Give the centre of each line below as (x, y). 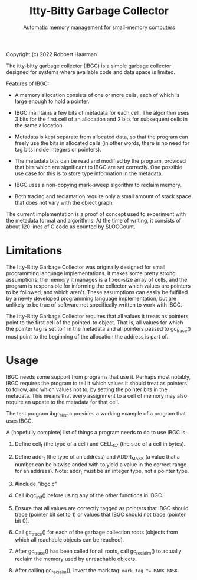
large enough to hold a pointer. (52, 101)
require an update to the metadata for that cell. (63, 402)
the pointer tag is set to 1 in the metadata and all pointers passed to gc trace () (98, 329)
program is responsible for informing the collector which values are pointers (98, 286)
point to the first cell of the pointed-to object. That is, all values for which (95, 322)
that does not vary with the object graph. (64, 202)
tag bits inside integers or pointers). (58, 149)
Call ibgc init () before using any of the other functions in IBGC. (89, 496)
